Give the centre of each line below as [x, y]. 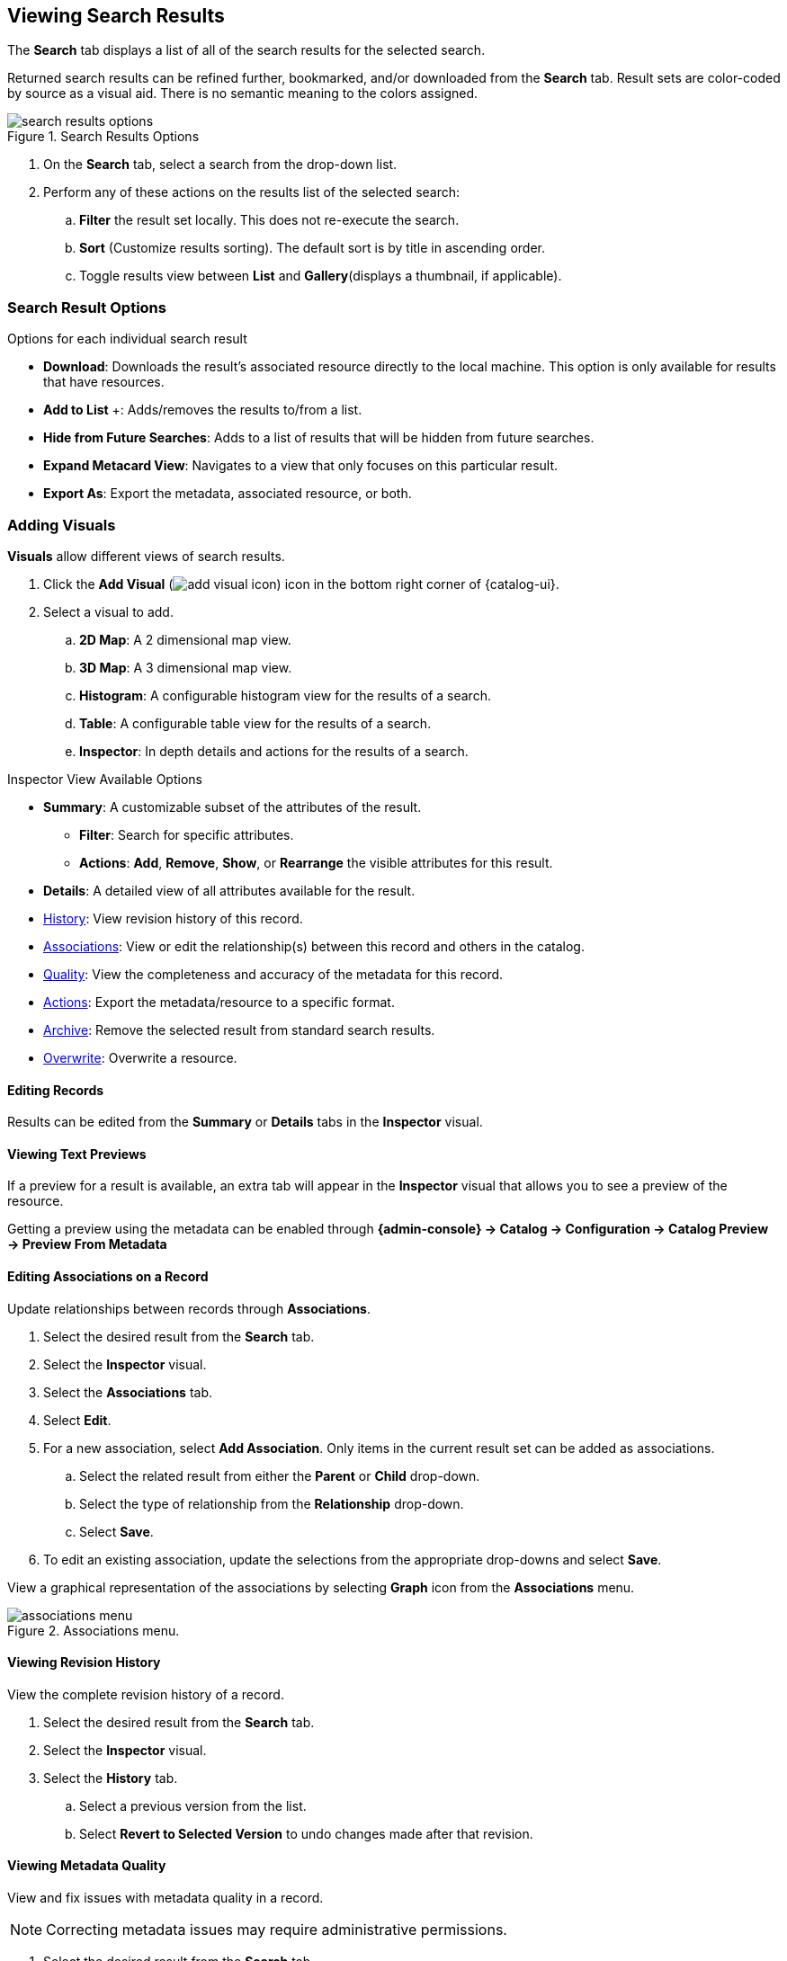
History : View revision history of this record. [173, 918]
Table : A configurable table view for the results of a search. [255, 723]
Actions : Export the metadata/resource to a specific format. [219, 1002]
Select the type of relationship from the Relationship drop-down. [272, 1503]
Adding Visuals [62, 525]
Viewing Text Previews [77, 1154]
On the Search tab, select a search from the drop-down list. [220, 165]
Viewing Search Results [116, 16]
